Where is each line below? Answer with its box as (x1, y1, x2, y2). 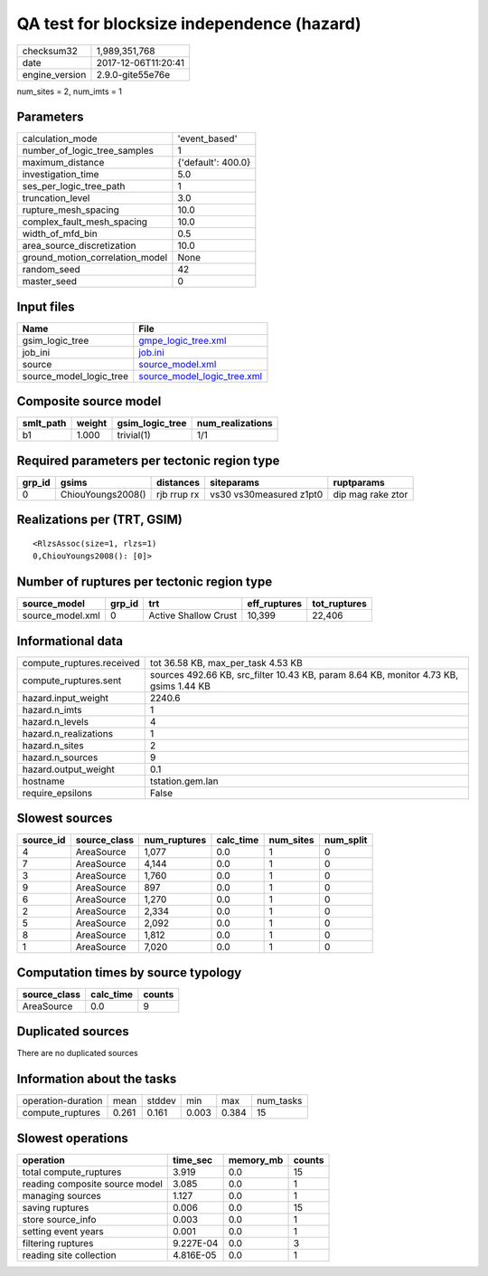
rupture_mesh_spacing (22, 204, 119, 216)
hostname (22, 775, 65, 787)
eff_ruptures (247, 597, 303, 610)
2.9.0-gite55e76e (96, 68, 171, 81)
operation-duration (22, 1095, 103, 1108)
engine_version (22, 68, 87, 81)
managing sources (22, 1189, 101, 1202)
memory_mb (228, 1154, 284, 1166)
